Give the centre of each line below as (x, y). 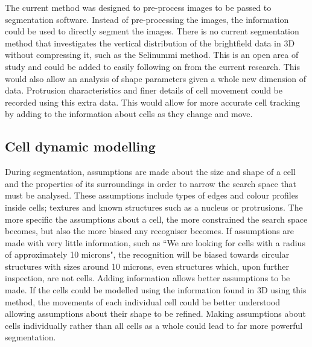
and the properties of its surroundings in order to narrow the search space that (151, 183)
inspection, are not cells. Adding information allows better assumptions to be (148, 278)
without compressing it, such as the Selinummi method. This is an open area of (152, 55)
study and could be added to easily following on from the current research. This (152, 66)
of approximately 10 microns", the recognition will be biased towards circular (147, 254)
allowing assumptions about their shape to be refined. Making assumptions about (155, 314)
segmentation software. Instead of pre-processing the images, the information (147, 19)
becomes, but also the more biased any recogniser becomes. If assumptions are (150, 231)
